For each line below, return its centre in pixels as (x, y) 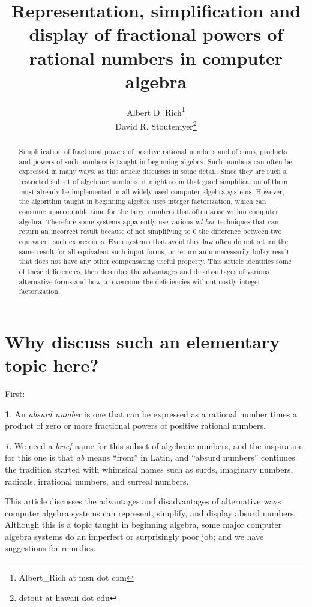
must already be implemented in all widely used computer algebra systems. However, (151, 191)
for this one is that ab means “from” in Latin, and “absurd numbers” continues (150, 457)
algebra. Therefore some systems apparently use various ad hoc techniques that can (149, 221)
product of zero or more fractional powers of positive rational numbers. (135, 426)
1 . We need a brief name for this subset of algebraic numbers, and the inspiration (154, 445)
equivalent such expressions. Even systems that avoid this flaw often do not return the (154, 241)
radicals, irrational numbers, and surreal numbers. (97, 481)
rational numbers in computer (156, 57)
